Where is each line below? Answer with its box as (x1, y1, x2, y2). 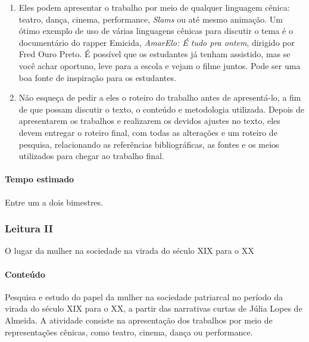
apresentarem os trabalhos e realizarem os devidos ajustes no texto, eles (18, 114, 280, 127)
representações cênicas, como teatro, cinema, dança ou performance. (5, 325, 253, 338)
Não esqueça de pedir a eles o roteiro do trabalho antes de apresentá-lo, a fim (18, 91, 301, 104)
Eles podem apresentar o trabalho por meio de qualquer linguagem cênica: (18, 1, 290, 13)
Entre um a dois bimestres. (5, 195, 103, 208)
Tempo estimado (5, 173, 74, 185)
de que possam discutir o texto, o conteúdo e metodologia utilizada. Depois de (18, 102, 305, 115)
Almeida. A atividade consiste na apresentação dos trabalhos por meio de (5, 313, 273, 326)
